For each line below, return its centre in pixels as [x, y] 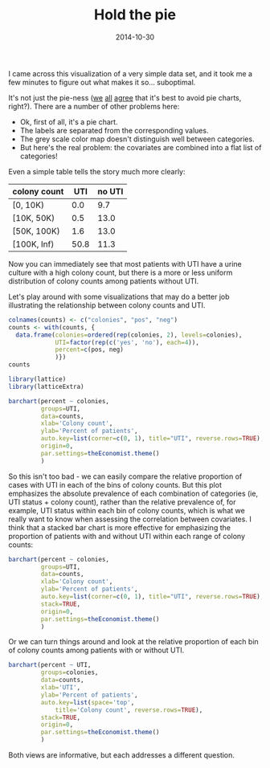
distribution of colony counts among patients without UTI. [104, 281]
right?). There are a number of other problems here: [94, 106]
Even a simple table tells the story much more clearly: [97, 171]
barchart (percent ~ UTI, [50, 665]
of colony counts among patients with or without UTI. [96, 650]
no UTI [110, 191]
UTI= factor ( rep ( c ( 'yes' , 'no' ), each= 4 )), [127, 342]
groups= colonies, [70, 672]
